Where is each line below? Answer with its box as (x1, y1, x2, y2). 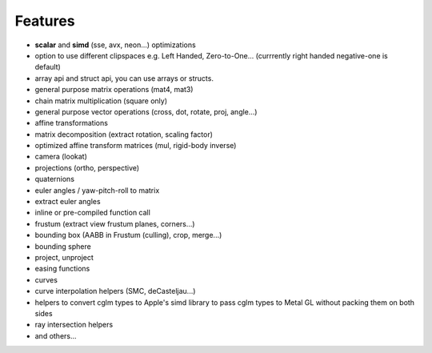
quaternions (34, 174, 75, 184)
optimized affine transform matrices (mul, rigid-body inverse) (34, 141, 237, 150)
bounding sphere (34, 241, 91, 251)
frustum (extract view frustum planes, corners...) (34, 219, 195, 228)
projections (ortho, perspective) (34, 162, 140, 172)
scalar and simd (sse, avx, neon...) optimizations (34, 40, 196, 50)
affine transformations (34, 118, 108, 128)
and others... (34, 331, 77, 340)
